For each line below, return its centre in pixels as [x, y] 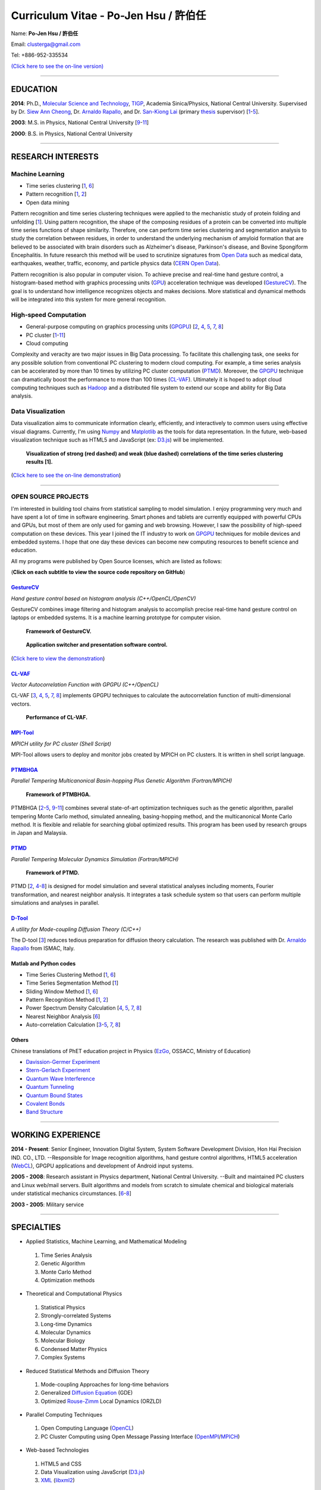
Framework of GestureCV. [59, 631]
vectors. [21, 704]
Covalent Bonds [45, 1103]
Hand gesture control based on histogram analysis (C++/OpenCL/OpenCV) [103, 598]
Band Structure [44, 1112]
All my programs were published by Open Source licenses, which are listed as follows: [117, 561]
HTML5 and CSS [61, 1464]
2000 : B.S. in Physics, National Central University [72, 134]
